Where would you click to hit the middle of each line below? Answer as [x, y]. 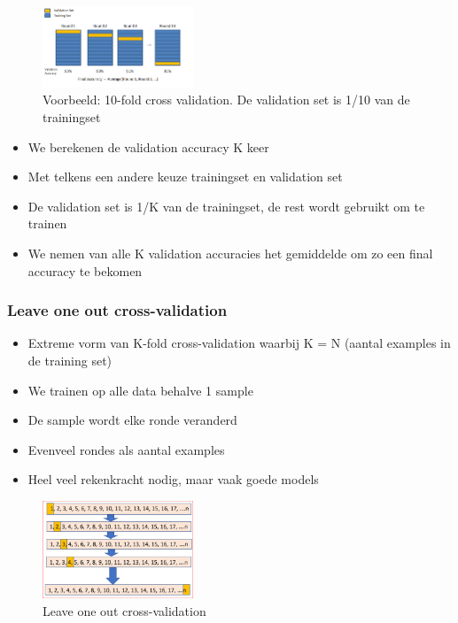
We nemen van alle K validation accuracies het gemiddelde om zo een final [230, 253]
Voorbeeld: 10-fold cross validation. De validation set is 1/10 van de [226, 100]
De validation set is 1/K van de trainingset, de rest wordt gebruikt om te [226, 206]
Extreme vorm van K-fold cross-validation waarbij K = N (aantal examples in [239, 343]
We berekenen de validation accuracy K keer [148, 146]
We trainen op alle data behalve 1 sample [140, 390]
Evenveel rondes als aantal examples [126, 449]
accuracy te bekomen [85, 270]
